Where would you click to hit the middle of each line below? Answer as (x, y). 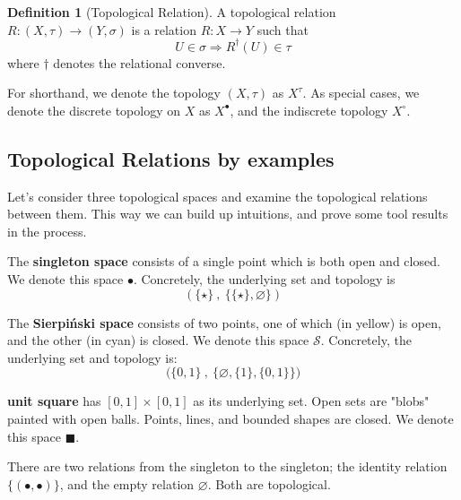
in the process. (47, 231)
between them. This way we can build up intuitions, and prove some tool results (228, 214)
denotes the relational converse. (139, 62)
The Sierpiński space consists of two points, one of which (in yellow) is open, (224, 322)
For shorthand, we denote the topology (114, 93)
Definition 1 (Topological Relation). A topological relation (172, 12)
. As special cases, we (361, 93)
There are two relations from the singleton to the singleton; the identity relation (227, 466)
